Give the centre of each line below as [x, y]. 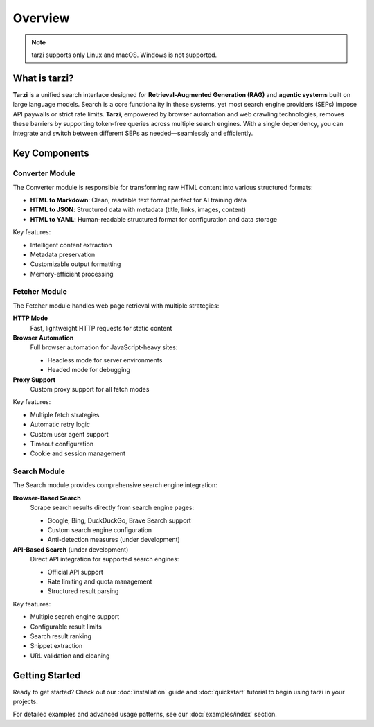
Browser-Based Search [47, 498]
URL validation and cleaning [70, 656]
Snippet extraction [56, 646]
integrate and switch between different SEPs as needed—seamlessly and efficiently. [133, 133]
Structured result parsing [83, 591]
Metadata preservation [63, 254]
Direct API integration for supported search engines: [105, 559]
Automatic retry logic [60, 424]
